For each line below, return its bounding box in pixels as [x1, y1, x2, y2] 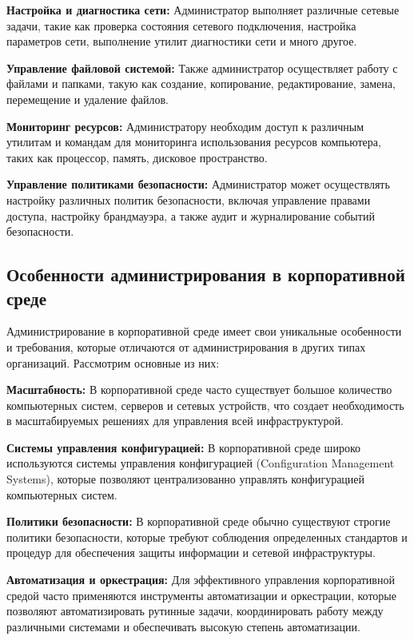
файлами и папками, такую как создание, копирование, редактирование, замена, [6, 75, 396, 92]
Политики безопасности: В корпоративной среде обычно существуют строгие [6, 513, 391, 530]
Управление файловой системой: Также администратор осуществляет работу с [6, 59, 398, 76]
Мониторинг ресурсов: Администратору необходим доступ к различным [6, 117, 364, 134]
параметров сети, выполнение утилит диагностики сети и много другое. [6, 33, 357, 50]
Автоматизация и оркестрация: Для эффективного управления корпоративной [6, 571, 395, 588]
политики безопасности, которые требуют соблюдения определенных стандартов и [6, 528, 408, 545]
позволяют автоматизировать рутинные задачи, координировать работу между [6, 602, 384, 619]
